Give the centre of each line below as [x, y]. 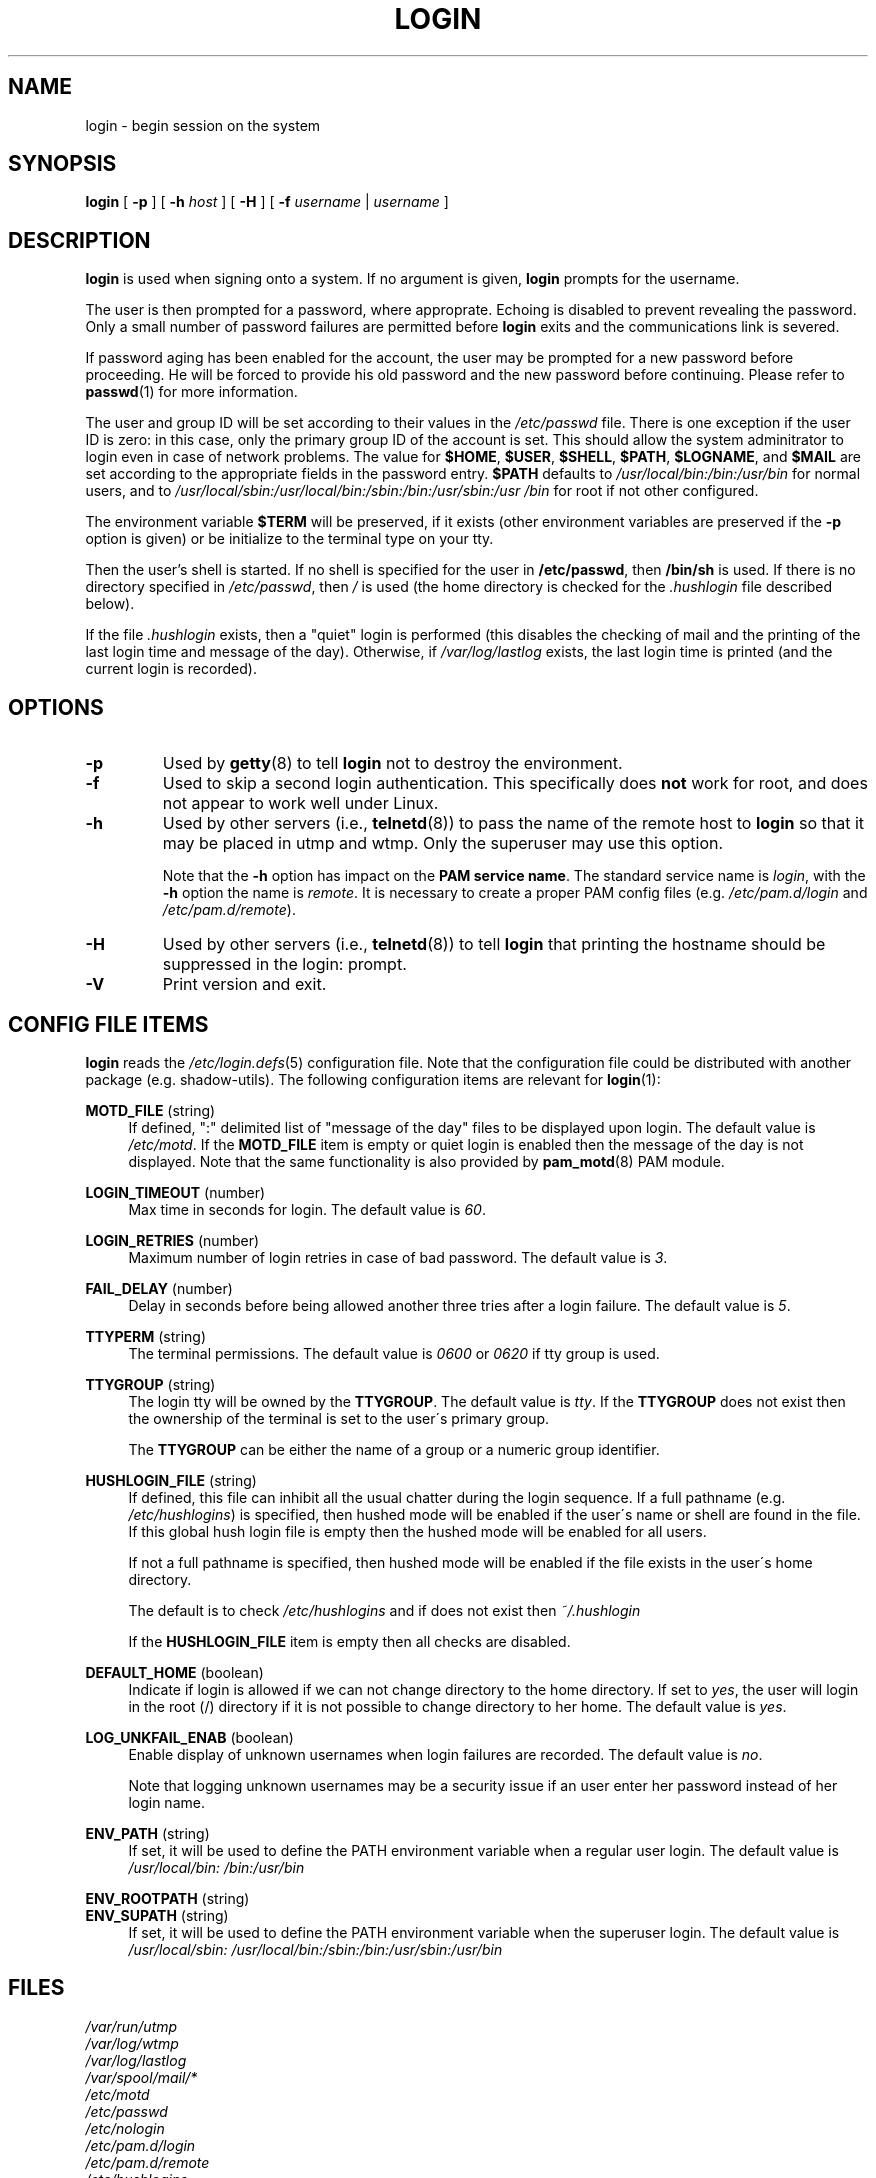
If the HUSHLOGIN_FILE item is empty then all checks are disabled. [349, 1641]
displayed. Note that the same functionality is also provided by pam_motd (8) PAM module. [426, 1161]
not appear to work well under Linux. [300, 803]
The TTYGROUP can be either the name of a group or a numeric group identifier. [394, 1449]
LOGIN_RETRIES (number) [172, 1240]
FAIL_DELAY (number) [159, 1288]
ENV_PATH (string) [147, 1833]
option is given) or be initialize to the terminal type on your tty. [289, 539]
